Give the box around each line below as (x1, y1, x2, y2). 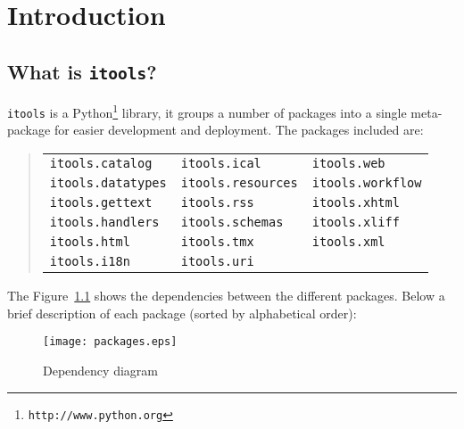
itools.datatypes (49, 176, 167, 191)
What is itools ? (7, 57, 157, 85)
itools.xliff (311, 215, 400, 230)
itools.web (311, 156, 385, 171)
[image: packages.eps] (43, 335, 178, 349)
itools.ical (180, 156, 261, 171)
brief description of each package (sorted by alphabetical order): (7, 303, 357, 322)
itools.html (49, 235, 130, 250)
